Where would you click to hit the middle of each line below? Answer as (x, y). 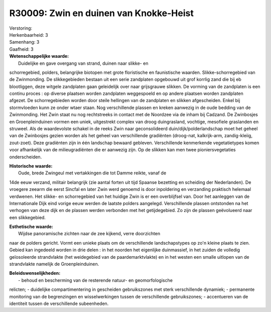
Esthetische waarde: (31, 227)
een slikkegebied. (28, 217)
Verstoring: (21, 28)
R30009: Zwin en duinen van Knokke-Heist (102, 13)
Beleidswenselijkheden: (35, 273)
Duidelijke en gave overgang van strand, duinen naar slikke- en (83, 63)
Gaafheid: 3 (21, 49)
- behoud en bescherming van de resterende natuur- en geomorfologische (96, 280)
